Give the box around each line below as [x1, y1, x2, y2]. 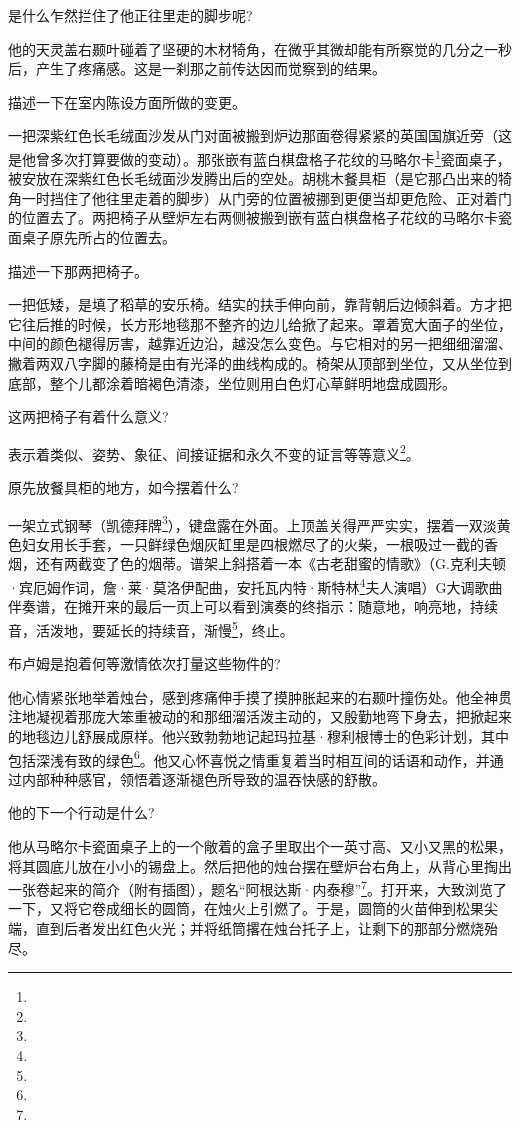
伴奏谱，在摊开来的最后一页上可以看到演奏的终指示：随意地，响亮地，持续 [8, 596, 498, 617]
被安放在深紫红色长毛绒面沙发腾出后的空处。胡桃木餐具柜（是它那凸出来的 [8, 168, 498, 189]
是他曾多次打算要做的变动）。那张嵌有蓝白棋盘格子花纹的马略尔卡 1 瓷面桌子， [8, 145, 511, 169]
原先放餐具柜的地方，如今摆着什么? [8, 477, 239, 497]
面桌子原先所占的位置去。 [8, 227, 176, 247]
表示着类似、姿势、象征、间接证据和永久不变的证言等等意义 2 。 [8, 440, 420, 464]
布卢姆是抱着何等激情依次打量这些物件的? [8, 653, 281, 674]
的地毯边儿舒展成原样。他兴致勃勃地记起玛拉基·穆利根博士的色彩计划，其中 [8, 725, 509, 746]
